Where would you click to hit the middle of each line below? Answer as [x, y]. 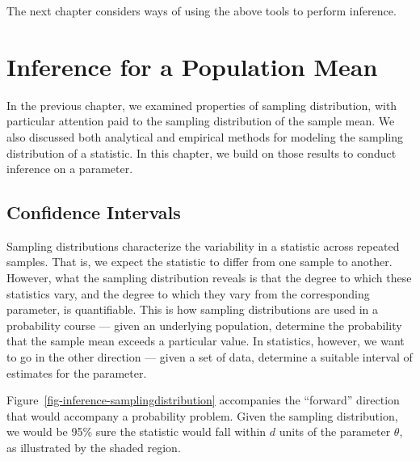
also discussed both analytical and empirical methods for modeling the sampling [205, 136]
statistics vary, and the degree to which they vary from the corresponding [188, 293]
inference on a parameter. [70, 169]
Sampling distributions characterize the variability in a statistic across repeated [203, 245]
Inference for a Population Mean [192, 66]
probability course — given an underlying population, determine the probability [204, 325]
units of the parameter [335, 431]
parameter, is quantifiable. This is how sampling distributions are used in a [192, 309]
